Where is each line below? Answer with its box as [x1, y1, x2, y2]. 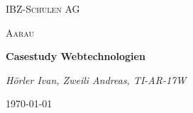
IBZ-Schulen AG [6, 1, 80, 16]
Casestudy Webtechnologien [6, 49, 145, 64]
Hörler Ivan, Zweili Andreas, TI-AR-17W [6, 72, 187, 87]
